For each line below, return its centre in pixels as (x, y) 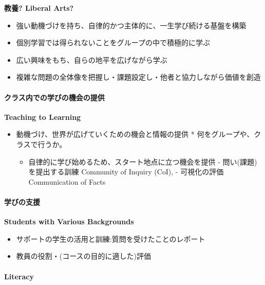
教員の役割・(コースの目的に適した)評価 (83, 256)
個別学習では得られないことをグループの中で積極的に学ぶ (113, 42)
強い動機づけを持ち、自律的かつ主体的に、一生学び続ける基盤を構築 (131, 25)
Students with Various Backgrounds (69, 221)
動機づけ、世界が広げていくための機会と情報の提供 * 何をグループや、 (135, 134)
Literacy (19, 276)
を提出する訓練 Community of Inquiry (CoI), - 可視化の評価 (126, 172)
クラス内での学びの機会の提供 (54, 97)
